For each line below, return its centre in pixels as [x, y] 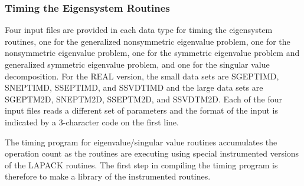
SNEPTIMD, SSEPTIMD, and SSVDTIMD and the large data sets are [134, 87]
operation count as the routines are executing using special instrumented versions [152, 153]
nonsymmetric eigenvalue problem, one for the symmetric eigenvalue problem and [152, 53]
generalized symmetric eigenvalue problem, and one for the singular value [137, 64]
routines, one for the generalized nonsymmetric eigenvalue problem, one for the [148, 41]
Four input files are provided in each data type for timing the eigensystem [139, 30]
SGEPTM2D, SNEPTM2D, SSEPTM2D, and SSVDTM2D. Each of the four [144, 99]
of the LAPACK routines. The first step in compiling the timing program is [141, 165]
